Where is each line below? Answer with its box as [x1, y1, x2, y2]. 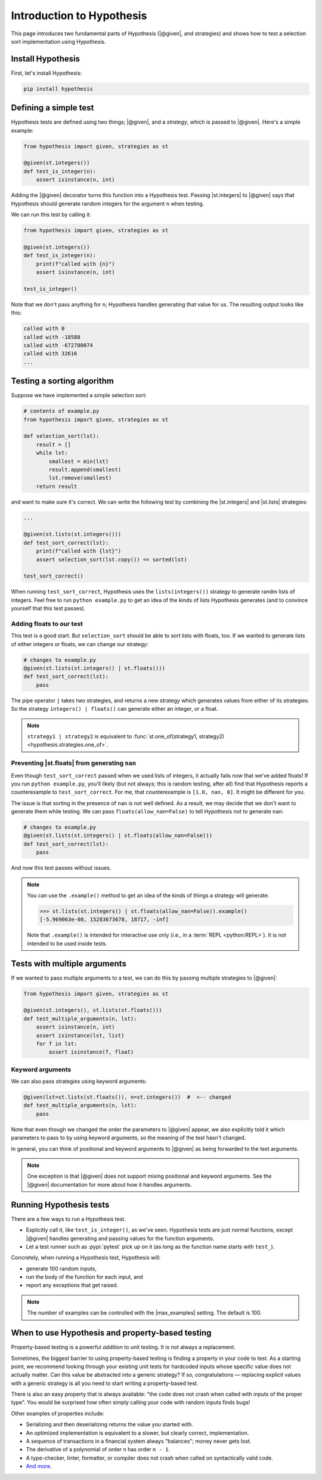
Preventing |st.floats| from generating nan [11, 759, 137, 767]
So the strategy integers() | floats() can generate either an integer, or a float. [11, 705, 218, 713]
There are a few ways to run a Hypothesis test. [11, 1215, 126, 1223]
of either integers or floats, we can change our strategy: [11, 640, 148, 647]
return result [36, 483, 78, 490]
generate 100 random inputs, [26, 1265, 97, 1272]
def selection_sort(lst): [23, 433, 100, 440]
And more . [26, 1463, 52, 1470]
